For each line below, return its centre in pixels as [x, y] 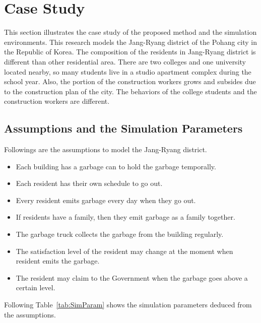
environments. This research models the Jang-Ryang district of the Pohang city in [130, 42]
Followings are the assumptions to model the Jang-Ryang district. [106, 149]
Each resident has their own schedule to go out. [89, 183]
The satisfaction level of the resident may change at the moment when [124, 251]
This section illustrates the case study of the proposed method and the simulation [130, 32]
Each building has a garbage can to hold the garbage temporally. [116, 166]
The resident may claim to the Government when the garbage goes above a [132, 277]
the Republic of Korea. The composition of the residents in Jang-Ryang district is [130, 52]
